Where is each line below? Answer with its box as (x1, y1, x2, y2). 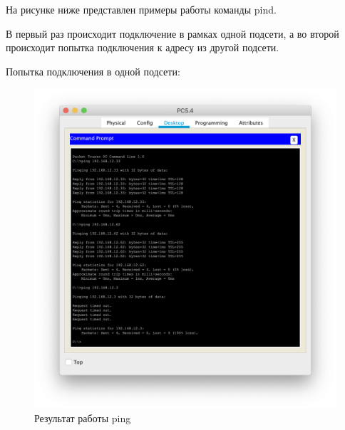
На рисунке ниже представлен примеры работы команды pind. (6, 2, 277, 16)
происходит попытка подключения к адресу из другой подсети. (6, 40, 279, 55)
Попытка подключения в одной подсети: (6, 63, 180, 78)
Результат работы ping (34, 411, 131, 426)
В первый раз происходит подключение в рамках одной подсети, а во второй (6, 26, 339, 41)
